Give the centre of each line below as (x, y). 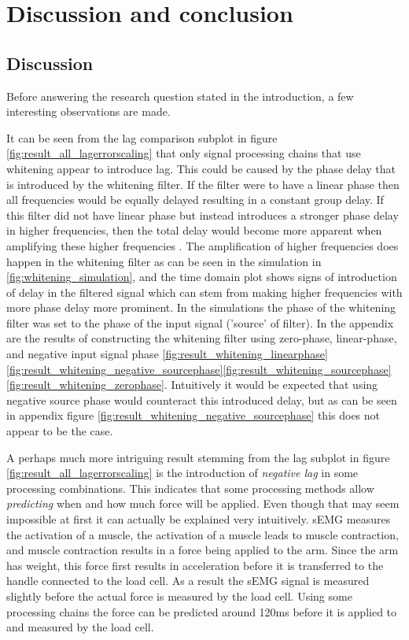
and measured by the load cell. (80, 627)
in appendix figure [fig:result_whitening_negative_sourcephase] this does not (193, 415)
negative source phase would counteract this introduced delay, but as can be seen (202, 400)
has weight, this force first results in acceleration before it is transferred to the (195, 565)
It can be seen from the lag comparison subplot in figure (142, 137)
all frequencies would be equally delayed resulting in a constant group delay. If (195, 200)
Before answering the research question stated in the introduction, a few (180, 96)
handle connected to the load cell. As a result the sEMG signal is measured (188, 581)
